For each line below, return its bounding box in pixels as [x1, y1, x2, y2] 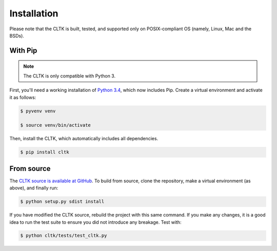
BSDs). [9, 32, 24, 38]
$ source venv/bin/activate [20, 122, 91, 128]
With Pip [9, 46, 37, 55]
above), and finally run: [9, 185, 58, 191]
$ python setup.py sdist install [20, 199, 105, 205]
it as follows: [9, 94, 36, 100]
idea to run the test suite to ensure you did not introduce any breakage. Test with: [9, 219, 182, 225]
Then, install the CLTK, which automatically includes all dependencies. [9, 136, 159, 142]
